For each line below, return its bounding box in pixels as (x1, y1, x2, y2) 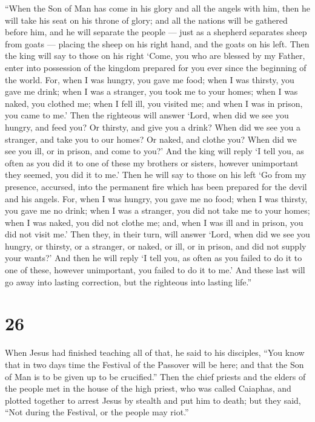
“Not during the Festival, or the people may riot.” (5, 406, 189, 418)
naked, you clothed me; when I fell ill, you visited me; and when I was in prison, (5, 97, 303, 109)
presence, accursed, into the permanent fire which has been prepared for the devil (5, 180, 307, 192)
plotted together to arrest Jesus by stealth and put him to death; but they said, (5, 393, 301, 406)
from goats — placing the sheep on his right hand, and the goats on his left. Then (5, 37, 310, 50)
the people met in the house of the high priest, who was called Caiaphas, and (5, 382, 291, 395)
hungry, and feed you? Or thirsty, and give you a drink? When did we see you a (5, 120, 301, 133)
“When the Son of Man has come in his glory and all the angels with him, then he (5, 2, 310, 14)
